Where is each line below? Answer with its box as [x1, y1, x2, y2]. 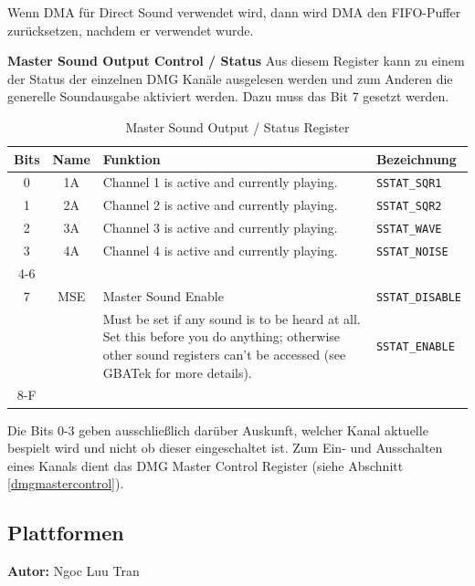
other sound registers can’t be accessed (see [102, 344, 346, 363]
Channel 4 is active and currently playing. [102, 241, 338, 260]
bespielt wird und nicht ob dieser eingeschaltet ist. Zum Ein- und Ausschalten [7, 438, 443, 457]
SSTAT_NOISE [375, 246, 449, 259]
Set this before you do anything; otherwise [102, 327, 341, 346]
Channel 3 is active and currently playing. [102, 218, 338, 237]
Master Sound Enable [102, 286, 224, 305]
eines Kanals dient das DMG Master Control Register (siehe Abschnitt [7, 455, 404, 475]
